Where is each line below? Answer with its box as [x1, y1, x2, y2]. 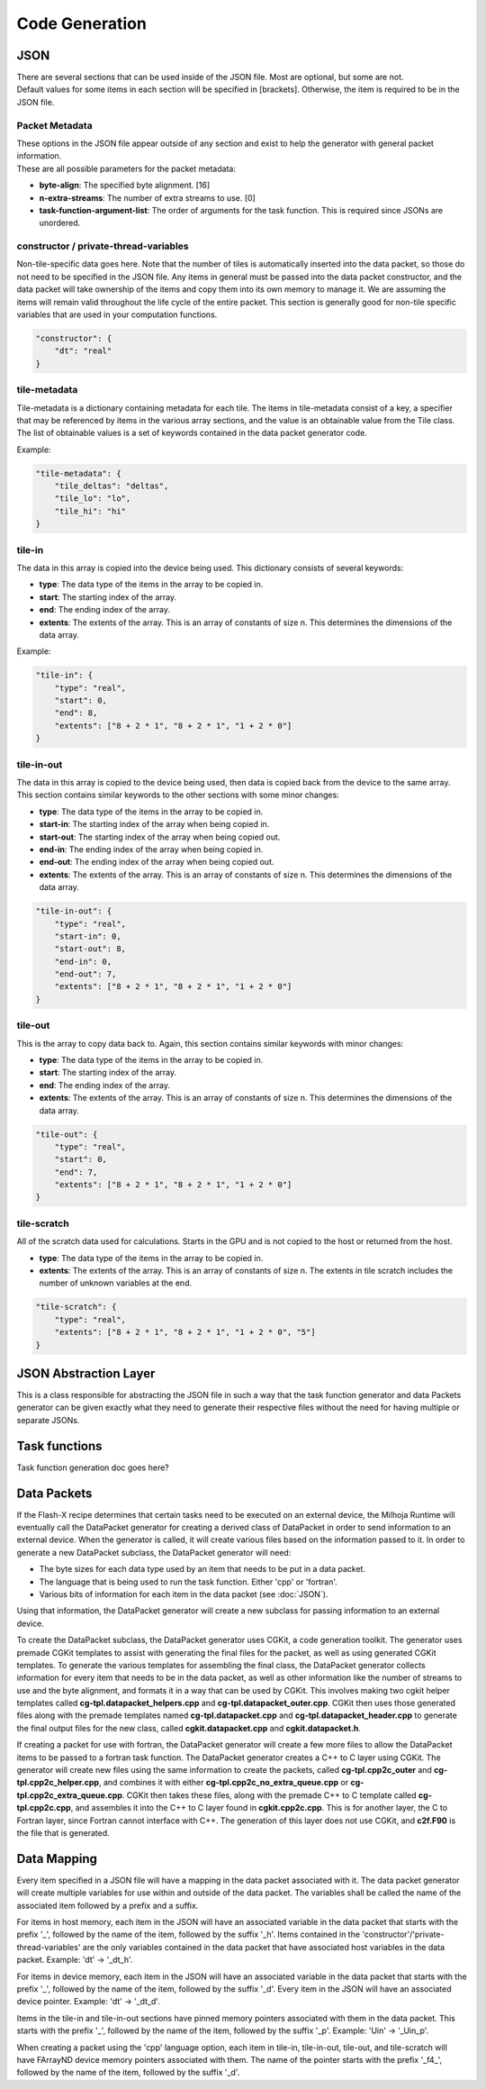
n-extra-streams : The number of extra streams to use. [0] [39, 192, 256, 203]
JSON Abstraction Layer [16, 1366, 156, 1381]
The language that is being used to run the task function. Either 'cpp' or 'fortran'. [39, 1576, 337, 1587]
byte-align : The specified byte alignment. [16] [39, 180, 211, 191]
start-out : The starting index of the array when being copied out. [39, 831, 281, 842]
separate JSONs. [16, 1414, 80, 1425]
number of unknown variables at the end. [39, 1277, 193, 1288]
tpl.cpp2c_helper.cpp [16, 1777, 99, 1788]
